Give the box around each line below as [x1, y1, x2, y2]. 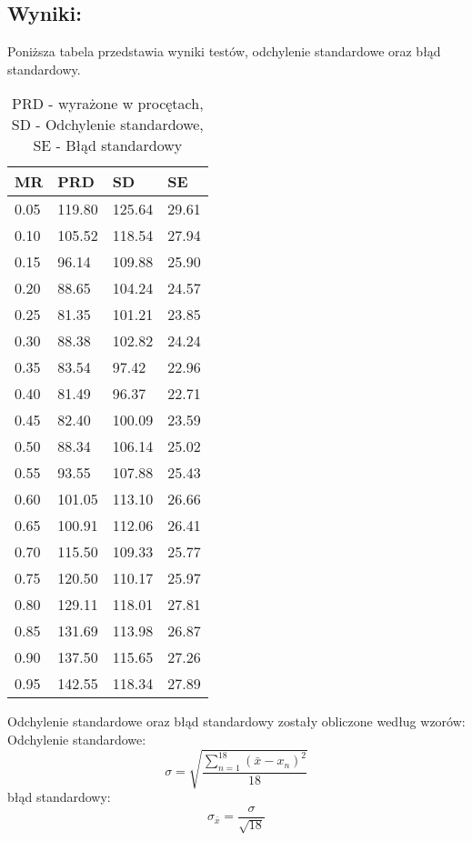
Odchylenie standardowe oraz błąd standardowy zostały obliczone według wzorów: [7, 712, 466, 731]
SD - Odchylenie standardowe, [11, 114, 204, 135]
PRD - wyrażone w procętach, [12, 93, 204, 115]
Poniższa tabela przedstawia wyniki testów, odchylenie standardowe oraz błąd [7, 42, 441, 61]
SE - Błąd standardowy [33, 135, 183, 156]
